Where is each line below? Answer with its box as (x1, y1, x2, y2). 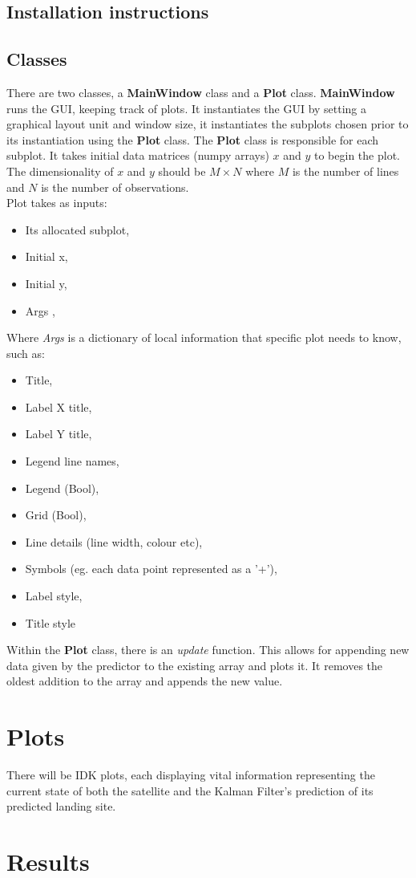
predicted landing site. (6, 798, 116, 815)
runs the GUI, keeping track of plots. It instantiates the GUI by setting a (6, 100, 367, 116)
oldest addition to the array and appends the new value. (6, 673, 283, 689)
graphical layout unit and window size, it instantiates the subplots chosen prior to (6, 116, 409, 132)
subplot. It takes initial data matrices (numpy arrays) (6, 147, 269, 164)
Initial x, (25, 248, 68, 265)
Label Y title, (25, 425, 92, 442)
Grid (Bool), (25, 506, 87, 523)
